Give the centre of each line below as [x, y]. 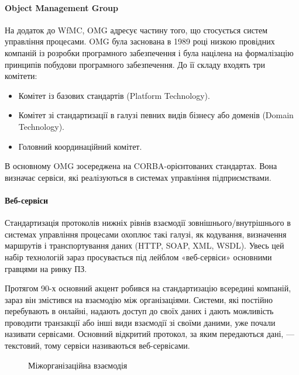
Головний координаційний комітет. [80, 146]
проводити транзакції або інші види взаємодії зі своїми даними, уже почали [140, 322]
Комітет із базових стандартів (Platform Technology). [114, 95]
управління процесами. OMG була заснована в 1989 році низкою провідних [140, 41]
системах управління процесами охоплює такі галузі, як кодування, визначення [146, 234]
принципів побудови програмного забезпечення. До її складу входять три [135, 64]
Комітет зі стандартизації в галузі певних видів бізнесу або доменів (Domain [156, 115]
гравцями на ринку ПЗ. [46, 268]
